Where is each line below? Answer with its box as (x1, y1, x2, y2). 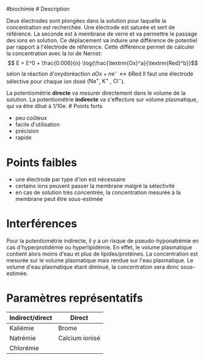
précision (15, 127, 39, 135)
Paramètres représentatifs (6, 291, 143, 305)
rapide (15, 134, 32, 141)
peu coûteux (15, 114, 47, 122)
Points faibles (6, 155, 78, 170)
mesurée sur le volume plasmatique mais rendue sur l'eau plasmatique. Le (6, 257, 194, 264)
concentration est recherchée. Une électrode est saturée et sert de (6, 24, 176, 31)
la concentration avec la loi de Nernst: (6, 50, 102, 57)
